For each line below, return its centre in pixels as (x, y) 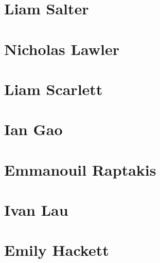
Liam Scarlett (54, 89)
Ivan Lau (36, 210)
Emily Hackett (57, 250)
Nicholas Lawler (62, 49)
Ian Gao (33, 129)
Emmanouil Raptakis (80, 169)
